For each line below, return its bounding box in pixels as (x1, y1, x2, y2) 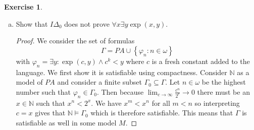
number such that (16, 86, 71, 97)
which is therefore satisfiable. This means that (90, 107, 233, 118)
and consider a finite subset (57, 77, 142, 87)
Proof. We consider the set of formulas (16, 35, 135, 46)
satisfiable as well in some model (16, 117, 117, 127)
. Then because (96, 86, 144, 97)
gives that (35, 107, 66, 118)
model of (16, 77, 43, 87)
